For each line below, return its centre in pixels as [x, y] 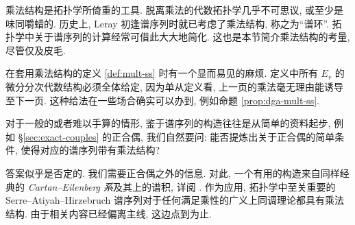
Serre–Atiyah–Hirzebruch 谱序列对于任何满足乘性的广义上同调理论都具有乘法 [175, 200]
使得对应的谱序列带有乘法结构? [90, 150]
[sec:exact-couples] [61, 136]
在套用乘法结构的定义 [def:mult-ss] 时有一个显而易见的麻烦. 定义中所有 [162, 73]
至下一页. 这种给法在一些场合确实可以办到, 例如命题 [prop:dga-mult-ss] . [162, 100]
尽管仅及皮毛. [36, 50]
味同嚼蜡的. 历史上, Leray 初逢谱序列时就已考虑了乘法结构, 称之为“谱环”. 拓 [174, 23]
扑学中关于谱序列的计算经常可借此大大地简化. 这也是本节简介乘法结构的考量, [178, 37]
